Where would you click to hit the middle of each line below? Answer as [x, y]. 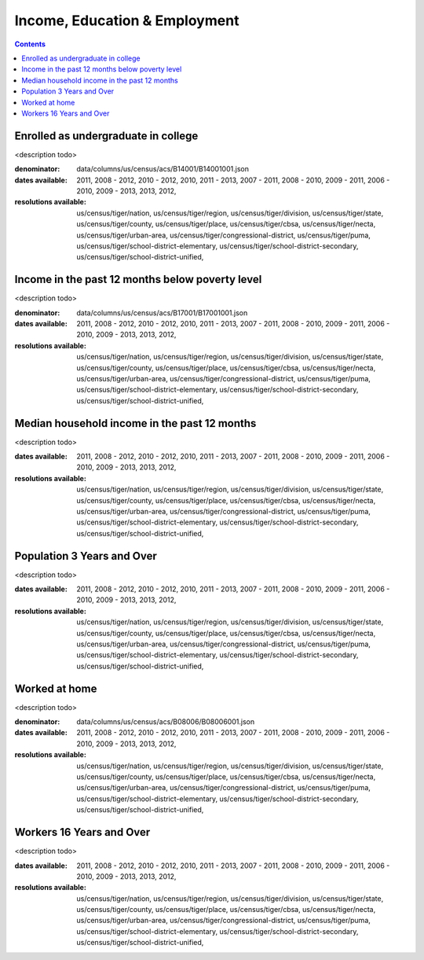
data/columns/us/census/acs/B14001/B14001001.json [163, 169]
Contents [30, 44]
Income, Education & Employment [127, 20]
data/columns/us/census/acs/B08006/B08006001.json [166, 722]
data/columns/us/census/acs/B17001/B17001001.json [162, 313]
